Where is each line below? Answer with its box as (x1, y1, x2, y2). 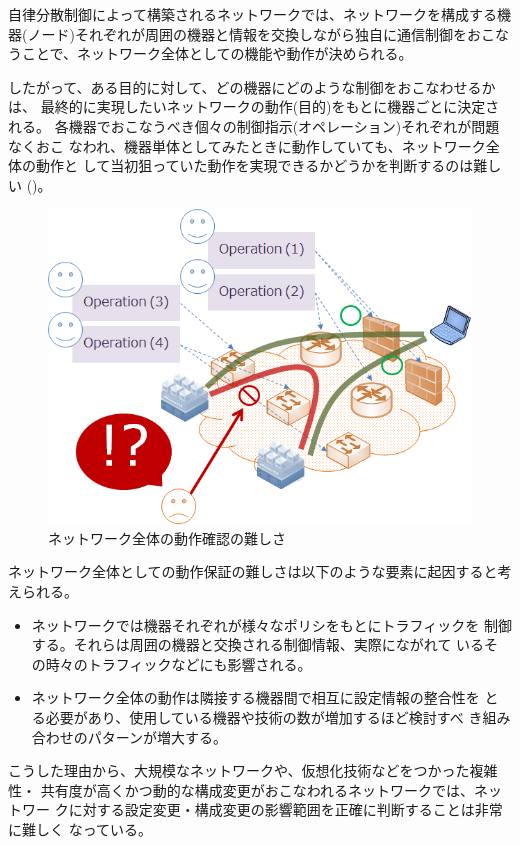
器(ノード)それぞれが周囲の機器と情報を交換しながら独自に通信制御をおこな (8, 23, 509, 44)
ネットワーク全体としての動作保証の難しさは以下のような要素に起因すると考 (8, 561, 512, 582)
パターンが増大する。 (87, 726, 228, 747)
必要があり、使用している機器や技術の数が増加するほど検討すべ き (45, 706, 483, 727)
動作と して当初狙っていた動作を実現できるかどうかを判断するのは (35, 155, 474, 176)
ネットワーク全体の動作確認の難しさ (48, 527, 286, 548)
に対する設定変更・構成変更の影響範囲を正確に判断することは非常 (68, 799, 503, 820)
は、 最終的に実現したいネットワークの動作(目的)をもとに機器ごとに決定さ (8, 96, 500, 117)
